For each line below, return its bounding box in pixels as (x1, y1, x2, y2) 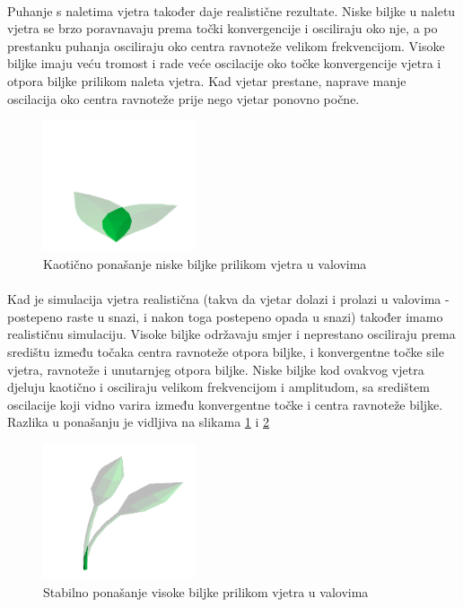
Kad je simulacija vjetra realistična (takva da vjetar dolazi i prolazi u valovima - (7, 290, 450, 308)
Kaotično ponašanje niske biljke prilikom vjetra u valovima (43, 255, 367, 273)
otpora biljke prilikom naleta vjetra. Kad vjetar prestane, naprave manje (7, 71, 406, 90)
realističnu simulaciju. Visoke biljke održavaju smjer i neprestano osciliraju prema (7, 325, 456, 343)
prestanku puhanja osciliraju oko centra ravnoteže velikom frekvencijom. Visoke (7, 36, 445, 55)
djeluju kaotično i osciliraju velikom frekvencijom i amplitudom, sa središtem (7, 377, 431, 396)
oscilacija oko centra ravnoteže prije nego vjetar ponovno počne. (7, 89, 360, 108)
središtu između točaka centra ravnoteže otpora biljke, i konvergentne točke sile (7, 343, 444, 361)
